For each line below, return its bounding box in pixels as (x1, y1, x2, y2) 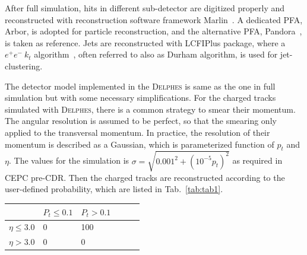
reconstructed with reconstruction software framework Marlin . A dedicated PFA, (5, 13, 303, 26)
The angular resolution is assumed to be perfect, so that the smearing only (5, 114, 277, 127)
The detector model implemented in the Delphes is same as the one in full (5, 79, 276, 92)
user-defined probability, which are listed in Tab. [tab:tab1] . (5, 183, 223, 195)
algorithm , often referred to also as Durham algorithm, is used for (34, 48, 278, 60)
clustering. (5, 59, 43, 72)
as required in (232, 154, 283, 167)
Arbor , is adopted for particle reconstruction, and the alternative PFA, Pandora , (5, 25, 302, 37)
